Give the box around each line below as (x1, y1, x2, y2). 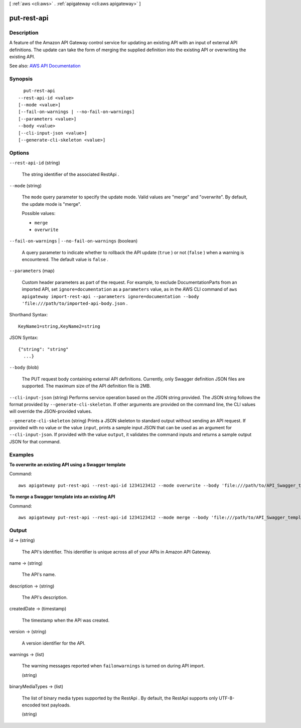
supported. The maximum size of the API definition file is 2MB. (22, 383, 152, 389)
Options (9, 149, 30, 156)
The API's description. (22, 594, 68, 600)
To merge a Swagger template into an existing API (9, 494, 115, 500)
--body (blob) (9, 365, 39, 371)
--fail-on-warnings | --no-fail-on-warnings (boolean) (9, 238, 138, 244)
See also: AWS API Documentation (9, 63, 81, 69)
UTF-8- (219, 695, 235, 701)
